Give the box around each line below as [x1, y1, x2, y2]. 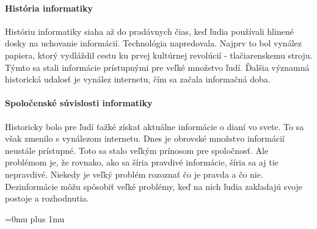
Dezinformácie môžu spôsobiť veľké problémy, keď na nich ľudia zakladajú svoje [5, 180, 303, 192]
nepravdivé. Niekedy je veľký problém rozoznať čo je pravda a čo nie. [5, 167, 263, 180]
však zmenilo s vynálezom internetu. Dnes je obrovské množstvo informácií [5, 132, 285, 145]
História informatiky [5, 1, 93, 14]
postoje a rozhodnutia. [5, 192, 89, 205]
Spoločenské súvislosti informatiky [5, 96, 153, 109]
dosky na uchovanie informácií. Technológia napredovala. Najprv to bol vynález [5, 37, 302, 49]
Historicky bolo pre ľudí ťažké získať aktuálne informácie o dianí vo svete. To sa [5, 120, 304, 133]
